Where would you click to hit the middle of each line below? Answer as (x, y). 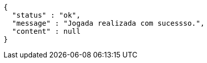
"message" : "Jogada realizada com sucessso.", (108, 23)
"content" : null (46, 31)
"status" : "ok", (46, 15)
